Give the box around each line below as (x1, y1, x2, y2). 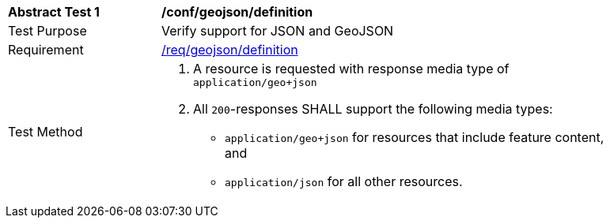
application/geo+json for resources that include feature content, (225, 129, 604, 145)
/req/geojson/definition (161, 42, 298, 58)
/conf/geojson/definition (161, 4, 313, 20)
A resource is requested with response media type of (193, 61, 510, 77)
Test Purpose (8, 23, 87, 39)
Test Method (8, 123, 83, 140)
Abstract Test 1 (8, 4, 100, 20)
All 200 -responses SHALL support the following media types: (193, 101, 553, 117)
